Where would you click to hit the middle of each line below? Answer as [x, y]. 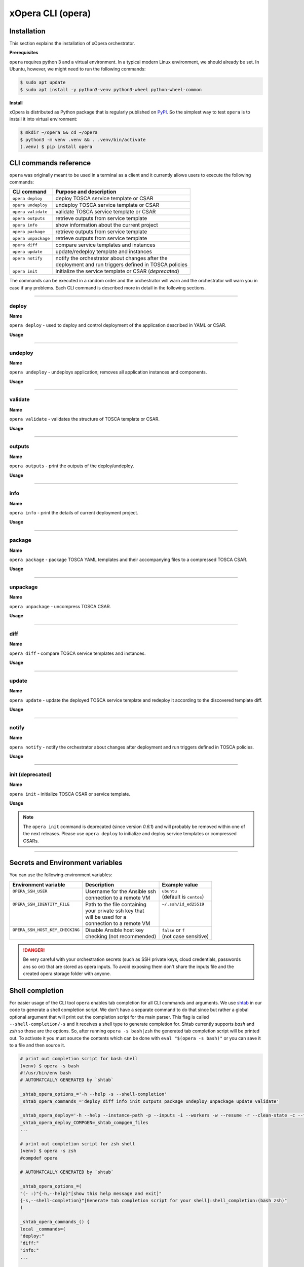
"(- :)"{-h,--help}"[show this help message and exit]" [91, 1193]
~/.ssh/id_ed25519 [183, 904]
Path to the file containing [116, 904]
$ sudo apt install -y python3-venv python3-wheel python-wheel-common [111, 89]
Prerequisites [24, 53]
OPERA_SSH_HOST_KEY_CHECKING [46, 930]
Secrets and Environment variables [66, 863]
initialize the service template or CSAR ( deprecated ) [117, 271]
